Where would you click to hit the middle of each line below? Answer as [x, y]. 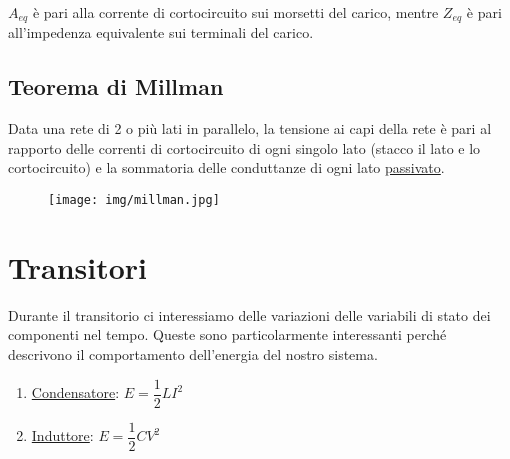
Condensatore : [75, 392]
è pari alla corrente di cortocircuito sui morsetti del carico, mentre [235, 12]
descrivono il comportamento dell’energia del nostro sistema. [193, 354]
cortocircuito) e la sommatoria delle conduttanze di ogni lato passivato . [226, 167]
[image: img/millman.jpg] [134, 200]
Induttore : [62, 435]
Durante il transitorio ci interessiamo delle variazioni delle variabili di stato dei [249, 314]
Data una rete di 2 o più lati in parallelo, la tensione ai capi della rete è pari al [250, 128]
